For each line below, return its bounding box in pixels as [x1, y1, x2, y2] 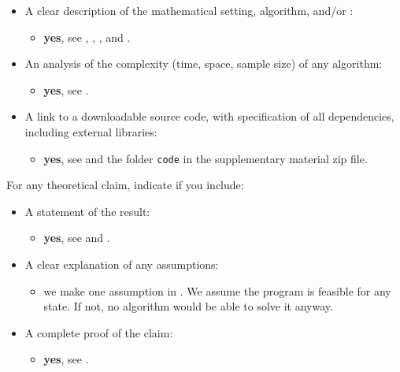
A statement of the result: [24, 203, 150, 219]
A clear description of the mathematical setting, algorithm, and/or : [24, 2, 354, 18]
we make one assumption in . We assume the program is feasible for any [43, 282, 391, 299]
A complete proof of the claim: [24, 324, 173, 340]
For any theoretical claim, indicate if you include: [6, 177, 244, 193]
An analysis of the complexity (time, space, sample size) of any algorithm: [24, 55, 383, 72]
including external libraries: [24, 123, 157, 139]
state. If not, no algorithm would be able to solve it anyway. [43, 298, 333, 314]
